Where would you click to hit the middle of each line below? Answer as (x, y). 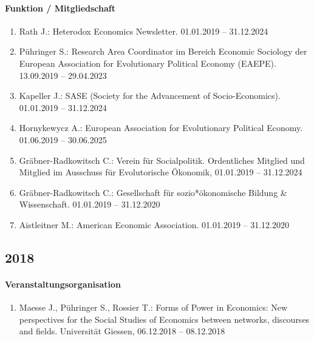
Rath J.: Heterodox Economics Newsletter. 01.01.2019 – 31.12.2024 (144, 31)
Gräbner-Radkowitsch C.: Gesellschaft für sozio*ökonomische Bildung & (153, 192)
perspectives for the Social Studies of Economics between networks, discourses (164, 319)
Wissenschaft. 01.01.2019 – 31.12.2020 (90, 204)
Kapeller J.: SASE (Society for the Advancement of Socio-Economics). (150, 96)
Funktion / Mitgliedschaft (60, 8)
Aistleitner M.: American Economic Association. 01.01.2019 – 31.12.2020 (154, 224)
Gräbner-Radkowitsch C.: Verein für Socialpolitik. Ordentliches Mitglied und (162, 160)
